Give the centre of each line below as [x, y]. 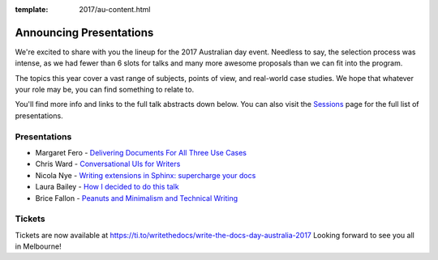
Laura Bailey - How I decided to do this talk [107, 187]
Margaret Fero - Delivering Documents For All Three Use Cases [141, 153]
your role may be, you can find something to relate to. [105, 90]
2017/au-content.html [115, 9]
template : [32, 9]
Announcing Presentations [84, 32]
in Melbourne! [38, 246]
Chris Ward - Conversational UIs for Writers [108, 164]
